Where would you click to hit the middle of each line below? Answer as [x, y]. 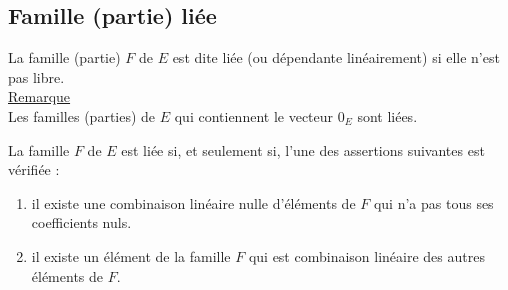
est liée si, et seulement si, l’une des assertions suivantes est [303, 149]
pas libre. [36, 76]
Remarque [39, 96]
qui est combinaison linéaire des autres [366, 255]
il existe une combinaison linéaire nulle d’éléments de [193, 202]
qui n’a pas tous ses [433, 202]
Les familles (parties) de [82, 115]
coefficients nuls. [81, 222]
